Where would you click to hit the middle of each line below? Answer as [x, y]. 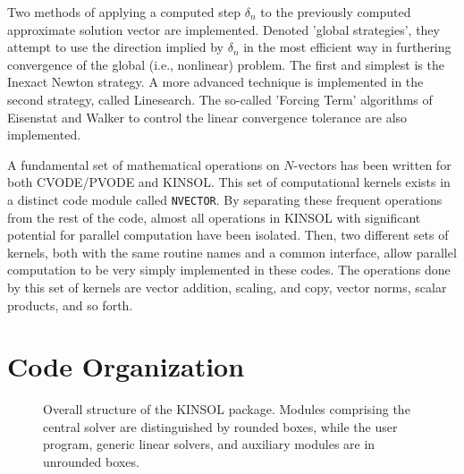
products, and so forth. [70, 305]
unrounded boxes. [91, 462]
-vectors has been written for [372, 164]
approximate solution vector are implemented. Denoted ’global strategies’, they [224, 29]
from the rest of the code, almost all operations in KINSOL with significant [214, 217]
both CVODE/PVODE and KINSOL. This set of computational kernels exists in [229, 182]
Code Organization [126, 366]
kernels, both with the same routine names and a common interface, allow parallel [232, 252]
